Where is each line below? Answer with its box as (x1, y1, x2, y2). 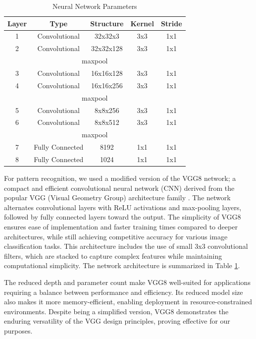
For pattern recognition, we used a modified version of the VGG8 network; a (4, 172, 236, 183)
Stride (160, 18, 182, 28)
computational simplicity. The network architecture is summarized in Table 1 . (4, 260, 240, 271)
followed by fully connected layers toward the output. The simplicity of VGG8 (4, 212, 241, 222)
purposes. (4, 325, 33, 336)
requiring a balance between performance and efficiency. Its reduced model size (4, 286, 243, 297)
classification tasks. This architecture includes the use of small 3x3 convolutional (4, 241, 248, 251)
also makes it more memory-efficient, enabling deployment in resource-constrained (4, 296, 252, 307)
